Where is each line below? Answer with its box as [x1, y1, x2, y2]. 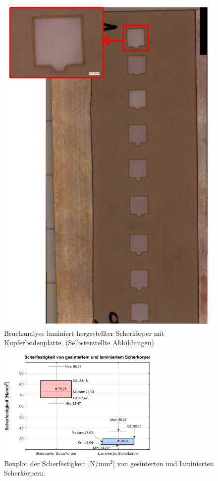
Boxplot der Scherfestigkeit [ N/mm [4, 458, 110, 468]
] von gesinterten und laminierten [112, 458, 214, 468]
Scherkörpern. [4, 468, 46, 478]
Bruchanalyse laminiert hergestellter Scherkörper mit [4, 327, 164, 338]
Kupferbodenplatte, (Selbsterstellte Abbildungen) [4, 337, 154, 348]
